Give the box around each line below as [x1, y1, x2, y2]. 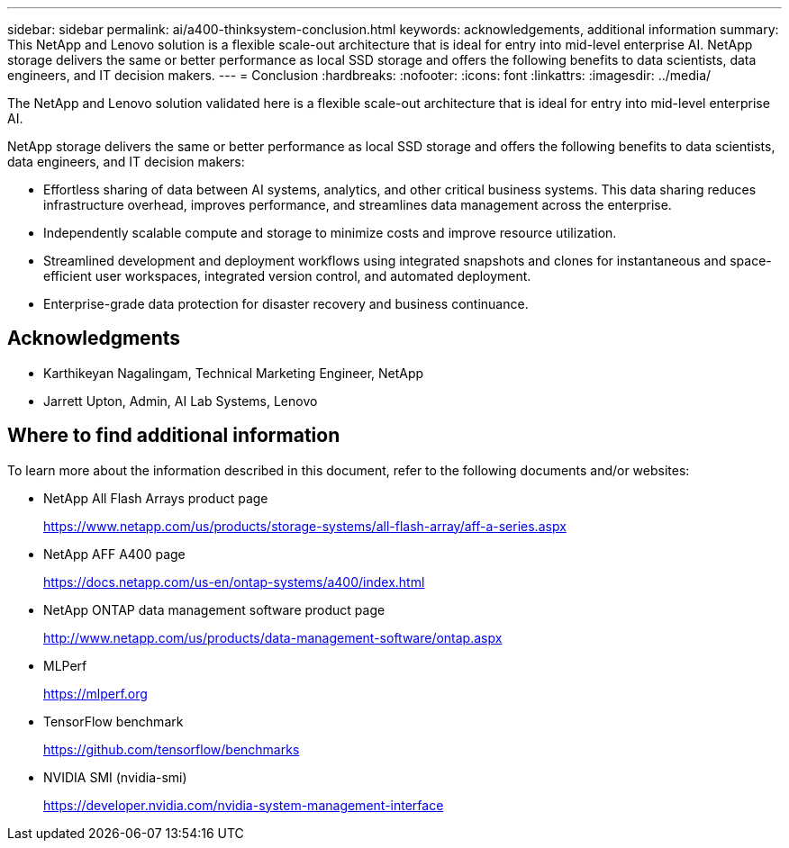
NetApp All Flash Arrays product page [43, 490, 268, 506]
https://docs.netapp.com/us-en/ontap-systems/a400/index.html [43, 573, 425, 590]
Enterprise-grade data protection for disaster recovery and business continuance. [43, 296, 529, 311]
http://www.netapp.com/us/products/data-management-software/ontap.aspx [43, 629, 503, 645]
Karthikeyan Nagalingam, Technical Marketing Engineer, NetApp [43, 365, 424, 381]
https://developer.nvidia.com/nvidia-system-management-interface [43, 797, 444, 813]
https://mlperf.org [43, 685, 148, 701]
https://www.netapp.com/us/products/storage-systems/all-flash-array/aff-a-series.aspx [43, 518, 567, 534]
